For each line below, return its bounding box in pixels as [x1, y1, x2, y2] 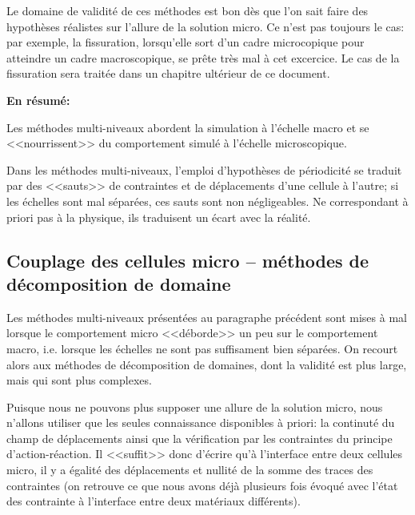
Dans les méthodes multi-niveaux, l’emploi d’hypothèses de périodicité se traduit [6, 161, 402, 178]
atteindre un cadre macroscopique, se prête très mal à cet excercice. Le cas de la [6, 49, 400, 66]
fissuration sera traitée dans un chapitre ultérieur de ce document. [6, 65, 330, 82]
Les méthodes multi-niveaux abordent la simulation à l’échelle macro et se [6, 119, 369, 135]
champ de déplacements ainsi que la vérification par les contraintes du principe [6, 429, 393, 446]
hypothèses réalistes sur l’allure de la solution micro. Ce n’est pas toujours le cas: [6, 18, 405, 34]
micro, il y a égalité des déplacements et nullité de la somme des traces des [6, 461, 373, 478]
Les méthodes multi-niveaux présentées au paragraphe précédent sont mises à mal [6, 308, 407, 325]
